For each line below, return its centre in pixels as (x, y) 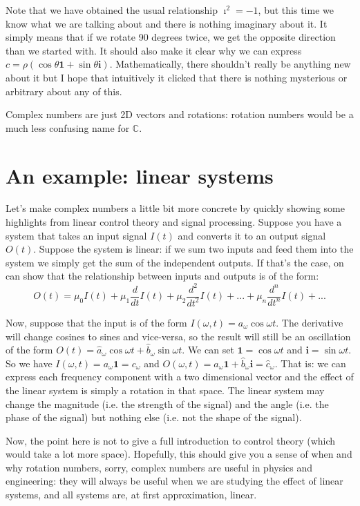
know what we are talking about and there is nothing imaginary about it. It (167, 23)
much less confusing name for (68, 127)
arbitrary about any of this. (64, 91)
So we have (29, 363)
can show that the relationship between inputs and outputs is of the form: (162, 276)
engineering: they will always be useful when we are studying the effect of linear (174, 481)
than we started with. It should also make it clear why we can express (154, 50)
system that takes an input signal (76, 235)
